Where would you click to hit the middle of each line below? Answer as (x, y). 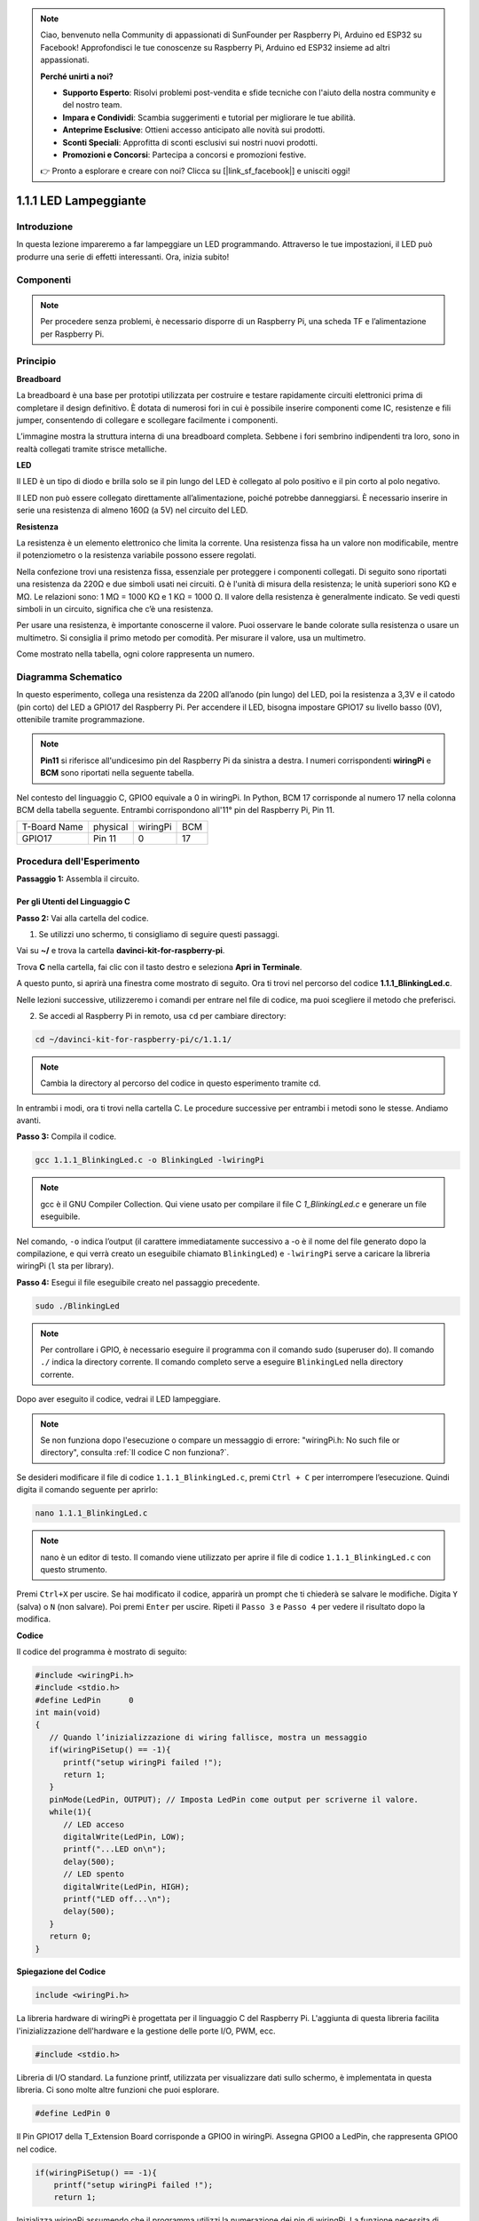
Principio (36, 362)
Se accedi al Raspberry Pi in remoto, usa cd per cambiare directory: (162, 1015)
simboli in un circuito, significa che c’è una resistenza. (115, 609)
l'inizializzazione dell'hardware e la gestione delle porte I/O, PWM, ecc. (146, 2031)
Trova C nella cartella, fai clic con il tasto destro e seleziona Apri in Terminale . (159, 967)
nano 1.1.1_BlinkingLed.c (91, 1513)
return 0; (71, 1936)
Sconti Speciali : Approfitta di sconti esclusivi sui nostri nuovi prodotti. (190, 142)
